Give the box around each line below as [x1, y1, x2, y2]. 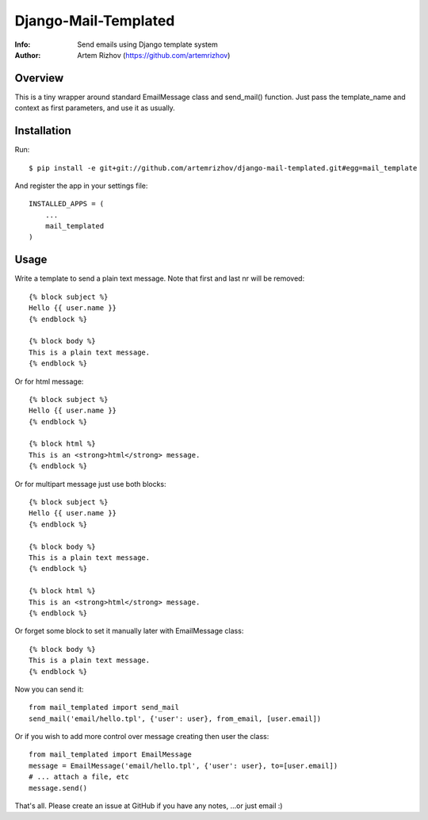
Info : [14, 40, 31, 49]
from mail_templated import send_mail [29, 703, 180, 712]
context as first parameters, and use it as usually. [14, 103, 176, 113]
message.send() [29, 784, 88, 792]
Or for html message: [14, 377, 84, 386]
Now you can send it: [14, 684, 84, 694]
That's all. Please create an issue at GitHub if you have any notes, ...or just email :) [14, 801, 283, 810]
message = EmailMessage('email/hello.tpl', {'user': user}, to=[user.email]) [29, 761, 338, 770]
